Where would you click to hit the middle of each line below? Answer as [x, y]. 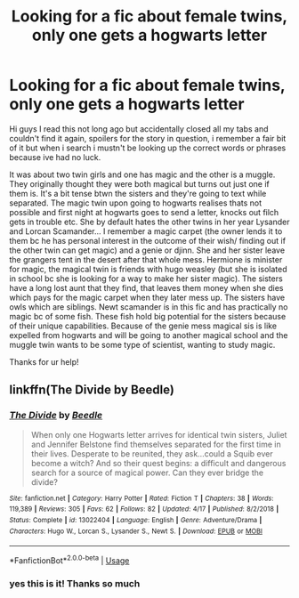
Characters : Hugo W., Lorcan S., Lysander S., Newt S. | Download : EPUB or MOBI [136, 531]
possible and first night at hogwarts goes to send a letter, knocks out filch [144, 212]
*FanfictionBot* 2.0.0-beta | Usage [69, 560]
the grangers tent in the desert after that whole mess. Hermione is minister [146, 259]
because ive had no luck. [55, 157]
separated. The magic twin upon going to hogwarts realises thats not [136, 203]
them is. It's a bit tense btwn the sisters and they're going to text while [138, 193]
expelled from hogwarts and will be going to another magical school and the [149, 335]
